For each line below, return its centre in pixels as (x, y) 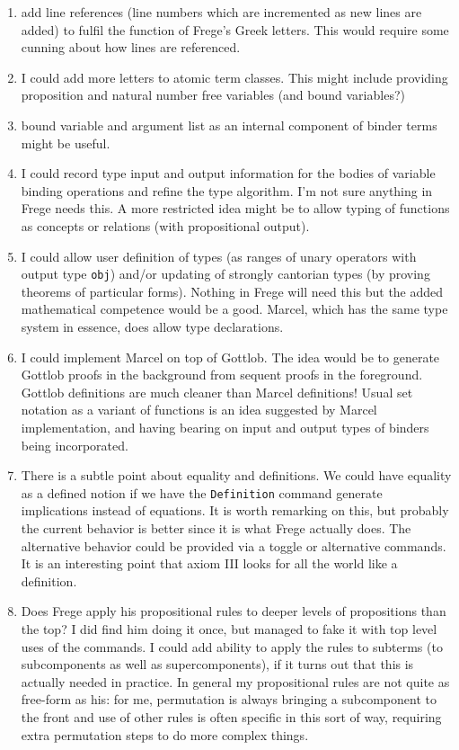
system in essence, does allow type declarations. (152, 326)
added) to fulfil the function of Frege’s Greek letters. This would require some (235, 29)
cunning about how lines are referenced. (131, 47)
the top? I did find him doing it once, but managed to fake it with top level (229, 628)
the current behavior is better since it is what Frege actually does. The (216, 527)
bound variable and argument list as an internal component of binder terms (229, 125)
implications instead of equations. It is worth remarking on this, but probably (235, 510)
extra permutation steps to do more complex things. (165, 734)
